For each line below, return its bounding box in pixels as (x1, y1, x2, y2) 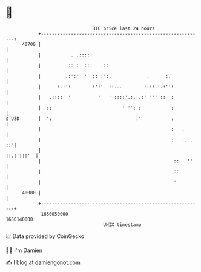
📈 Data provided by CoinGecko (5, 233, 85, 240)
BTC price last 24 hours (92, 25, 155, 32)
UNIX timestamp (103, 221, 142, 228)
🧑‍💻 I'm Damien (5, 247, 43, 254)
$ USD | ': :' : (5, 115, 174, 122)
